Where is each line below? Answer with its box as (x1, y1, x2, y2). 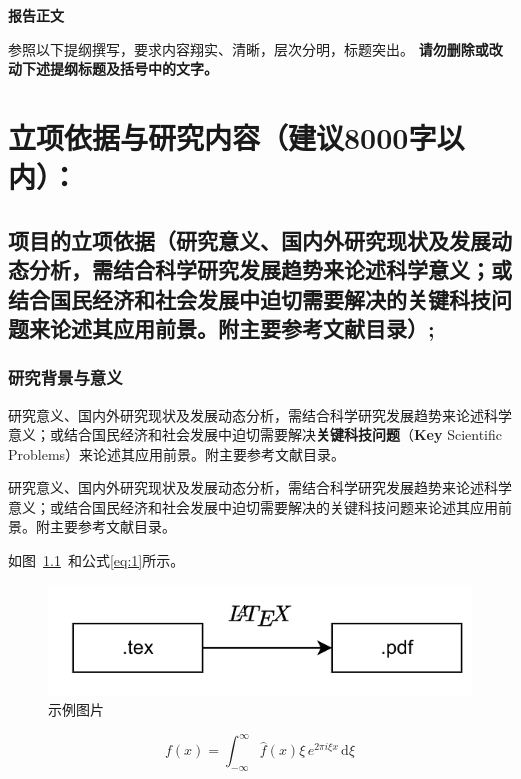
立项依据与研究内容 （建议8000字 (8, 116, 437, 157)
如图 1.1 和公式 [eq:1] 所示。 (8, 550, 185, 571)
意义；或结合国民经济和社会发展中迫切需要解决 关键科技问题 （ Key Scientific (8, 424, 502, 445)
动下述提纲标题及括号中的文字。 (8, 58, 218, 79)
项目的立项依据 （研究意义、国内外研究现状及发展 (8, 224, 491, 255)
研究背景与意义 (8, 365, 123, 390)
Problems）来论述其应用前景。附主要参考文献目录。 (8, 443, 346, 464)
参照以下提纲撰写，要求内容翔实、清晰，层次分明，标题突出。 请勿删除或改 (8, 38, 503, 59)
